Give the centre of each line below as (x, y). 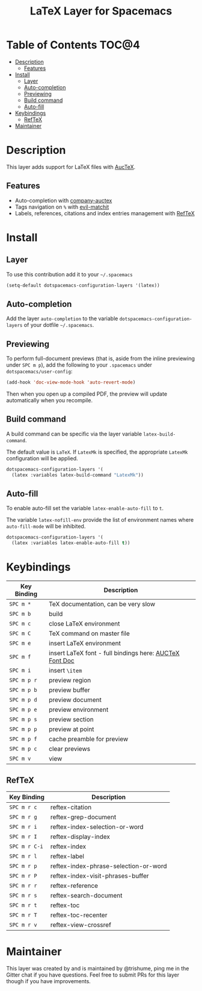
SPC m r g (23, 817)
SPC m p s (23, 720)
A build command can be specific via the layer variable (74, 434)
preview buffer (69, 690)
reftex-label (67, 856)
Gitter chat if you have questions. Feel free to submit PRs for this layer (93, 975)
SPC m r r (23, 885)
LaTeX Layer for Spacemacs (101, 11)
